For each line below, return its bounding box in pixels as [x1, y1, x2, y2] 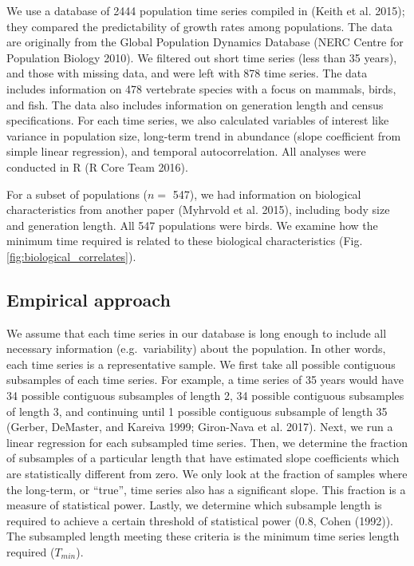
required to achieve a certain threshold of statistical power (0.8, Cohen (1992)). [6, 512, 393, 528]
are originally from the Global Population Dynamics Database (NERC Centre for [6, 34, 404, 50]
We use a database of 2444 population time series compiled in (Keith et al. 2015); [6, 2, 405, 18]
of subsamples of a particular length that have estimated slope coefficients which [6, 449, 400, 466]
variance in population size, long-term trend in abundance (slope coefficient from [6, 127, 401, 144]
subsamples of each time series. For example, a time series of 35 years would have [6, 371, 404, 388]
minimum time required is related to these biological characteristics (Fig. [6, 232, 363, 249]
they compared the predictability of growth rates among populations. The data [6, 18, 393, 34]
